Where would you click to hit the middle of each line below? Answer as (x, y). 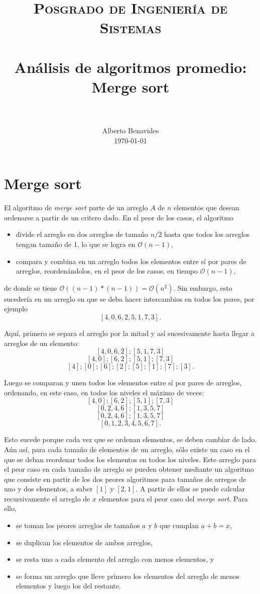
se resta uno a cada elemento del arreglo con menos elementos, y (115, 559)
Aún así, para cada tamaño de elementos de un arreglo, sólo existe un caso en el (127, 449)
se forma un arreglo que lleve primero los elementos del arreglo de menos (127, 576)
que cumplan (179, 525)
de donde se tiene (31, 287)
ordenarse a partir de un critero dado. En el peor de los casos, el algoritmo (119, 217)
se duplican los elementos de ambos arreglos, (84, 542)
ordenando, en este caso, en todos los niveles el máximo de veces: (104, 392)
